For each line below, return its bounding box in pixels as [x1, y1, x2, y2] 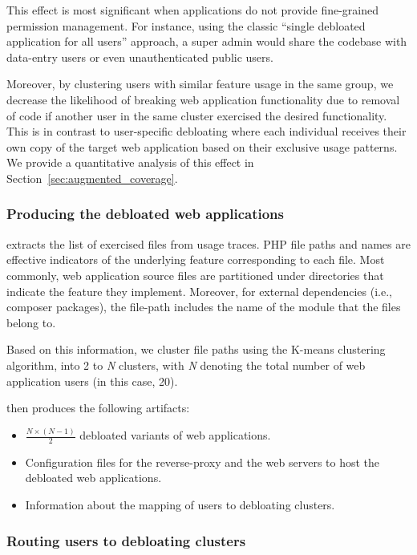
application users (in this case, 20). [6, 372, 178, 389]
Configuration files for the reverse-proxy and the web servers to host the [25, 453, 380, 470]
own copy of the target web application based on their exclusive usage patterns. [6, 138, 398, 155]
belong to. [6, 314, 56, 330]
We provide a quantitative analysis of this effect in [6, 154, 254, 171]
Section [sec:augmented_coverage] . [6, 169, 178, 186]
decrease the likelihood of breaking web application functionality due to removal [6, 91, 400, 107]
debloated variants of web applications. [79, 427, 271, 443]
